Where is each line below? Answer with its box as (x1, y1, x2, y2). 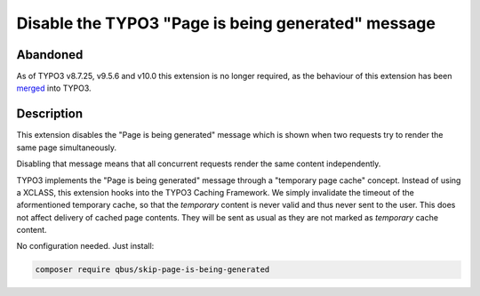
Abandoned (16, 47, 84, 62)
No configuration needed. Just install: (16, 241, 155, 252)
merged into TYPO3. (16, 83, 92, 93)
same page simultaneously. (16, 142, 117, 153)
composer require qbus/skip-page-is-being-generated (35, 265, 270, 275)
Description (16, 107, 84, 122)
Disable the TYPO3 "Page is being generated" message (16, 13, 436, 33)
